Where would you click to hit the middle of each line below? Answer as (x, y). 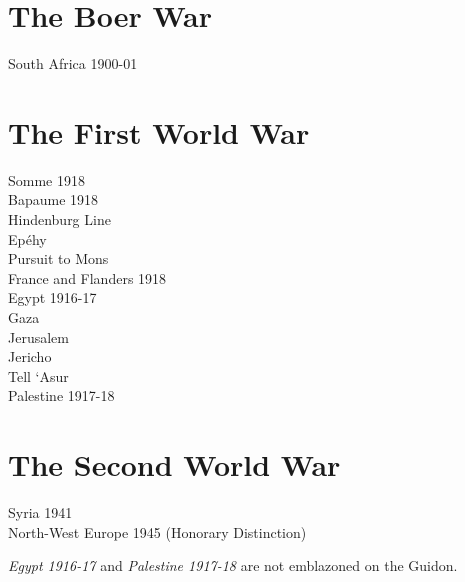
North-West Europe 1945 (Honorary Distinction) (157, 531)
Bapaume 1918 (53, 199)
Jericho (30, 356)
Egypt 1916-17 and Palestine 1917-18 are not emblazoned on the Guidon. (233, 565)
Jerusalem (38, 336)
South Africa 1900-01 (73, 63)
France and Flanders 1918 (87, 277)
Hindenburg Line (59, 219)
